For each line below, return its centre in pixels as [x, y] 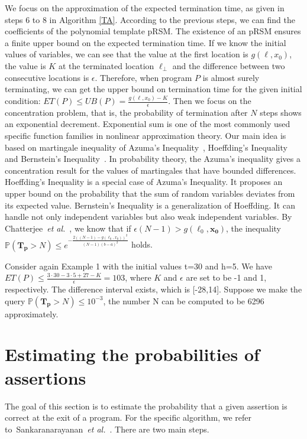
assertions [46, 377]
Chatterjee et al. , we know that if [68, 228]
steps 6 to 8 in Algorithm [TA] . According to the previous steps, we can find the [150, 19]
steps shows [281, 112]
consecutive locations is [47, 77]
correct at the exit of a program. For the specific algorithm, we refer [128, 417]
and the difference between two [229, 65]
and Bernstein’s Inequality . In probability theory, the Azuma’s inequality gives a [153, 159]
